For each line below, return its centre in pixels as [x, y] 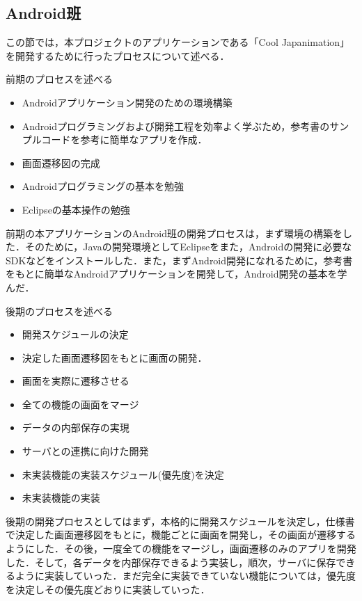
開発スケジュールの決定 [75, 334]
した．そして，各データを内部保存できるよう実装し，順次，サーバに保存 [171, 562]
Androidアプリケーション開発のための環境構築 [127, 102]
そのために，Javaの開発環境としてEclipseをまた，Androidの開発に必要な [188, 247]
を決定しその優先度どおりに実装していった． [108, 589]
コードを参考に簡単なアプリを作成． [124, 139]
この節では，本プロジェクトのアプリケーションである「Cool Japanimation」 [178, 42]
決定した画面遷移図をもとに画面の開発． [115, 357]
